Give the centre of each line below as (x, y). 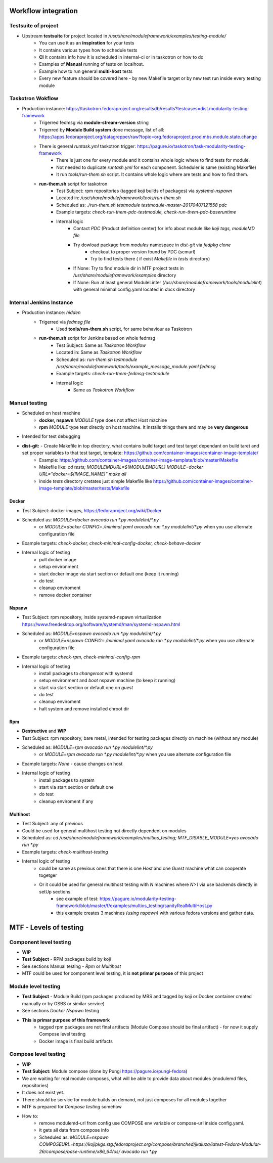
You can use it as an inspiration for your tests (87, 43)
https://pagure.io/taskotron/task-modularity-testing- (192, 146)
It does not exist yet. (43, 1093)
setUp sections (55, 891)
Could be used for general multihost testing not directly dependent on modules (104, 831)
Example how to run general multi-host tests (86, 71)
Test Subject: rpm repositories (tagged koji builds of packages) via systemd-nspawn (144, 191)
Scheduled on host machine (51, 413)
